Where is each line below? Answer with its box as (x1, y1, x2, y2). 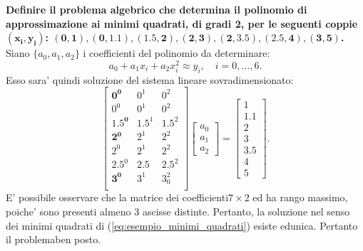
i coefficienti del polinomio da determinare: (83, 46, 270, 60)
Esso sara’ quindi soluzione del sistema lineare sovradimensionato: (6, 72, 294, 87)
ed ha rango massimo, (252, 190, 348, 205)
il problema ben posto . (6, 232, 101, 247)
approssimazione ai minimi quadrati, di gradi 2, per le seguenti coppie (6, 16, 358, 31)
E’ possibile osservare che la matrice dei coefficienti (6, 190, 229, 205)
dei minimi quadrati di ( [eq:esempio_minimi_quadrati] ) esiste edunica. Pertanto (6, 218, 358, 233)
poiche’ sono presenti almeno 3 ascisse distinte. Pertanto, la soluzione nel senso (6, 204, 350, 219)
